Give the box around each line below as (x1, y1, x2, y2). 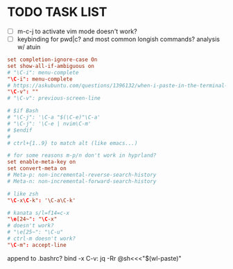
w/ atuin (17, 43, 41, 51)
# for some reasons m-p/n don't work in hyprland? (7, 152, 157, 159)
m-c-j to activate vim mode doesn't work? (17, 27, 137, 35)
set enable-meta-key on (7, 159, 76, 166)
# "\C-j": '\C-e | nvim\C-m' (7, 120, 92, 127)
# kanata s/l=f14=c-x (7, 209, 70, 216)
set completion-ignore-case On (7, 56, 98, 63)
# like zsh (7, 190, 39, 198)
